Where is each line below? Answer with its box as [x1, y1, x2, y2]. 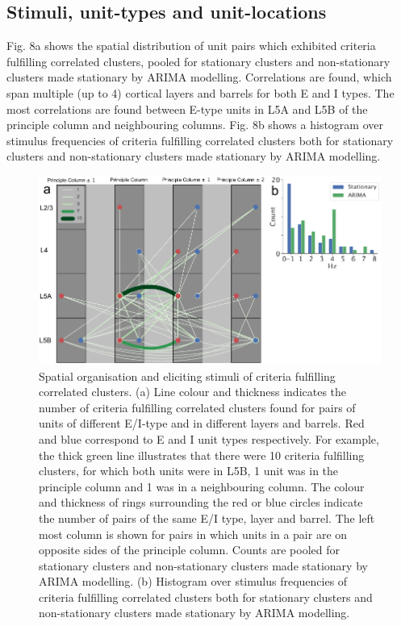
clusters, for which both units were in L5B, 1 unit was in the [39, 462, 339, 479]
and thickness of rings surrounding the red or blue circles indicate [39, 494, 363, 511]
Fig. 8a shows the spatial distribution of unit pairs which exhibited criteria [6, 37, 376, 54]
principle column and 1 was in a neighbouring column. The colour [39, 478, 365, 495]
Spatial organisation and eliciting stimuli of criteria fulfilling [39, 367, 336, 384]
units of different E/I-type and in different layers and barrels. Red [39, 415, 365, 432]
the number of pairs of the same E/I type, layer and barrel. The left [39, 509, 375, 526]
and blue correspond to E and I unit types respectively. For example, [39, 430, 379, 447]
